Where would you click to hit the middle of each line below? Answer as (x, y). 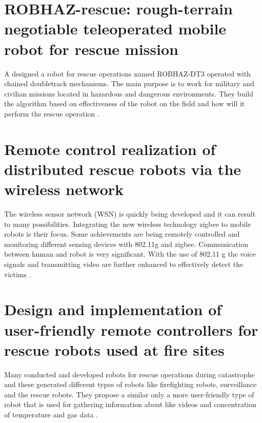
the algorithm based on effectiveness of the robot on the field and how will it (125, 103)
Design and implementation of (113, 309)
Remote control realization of (110, 149)
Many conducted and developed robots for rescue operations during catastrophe (129, 374)
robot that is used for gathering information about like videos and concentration (130, 404)
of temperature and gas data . (51, 414)
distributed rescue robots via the (123, 169)
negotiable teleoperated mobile (115, 28)
